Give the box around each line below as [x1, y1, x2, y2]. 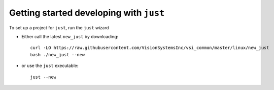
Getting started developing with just [9, 7, 165, 18]
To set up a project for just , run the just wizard [9, 24, 109, 30]
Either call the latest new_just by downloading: [21, 33, 119, 39]
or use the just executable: [21, 63, 79, 68]
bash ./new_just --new [30, 52, 85, 57]
